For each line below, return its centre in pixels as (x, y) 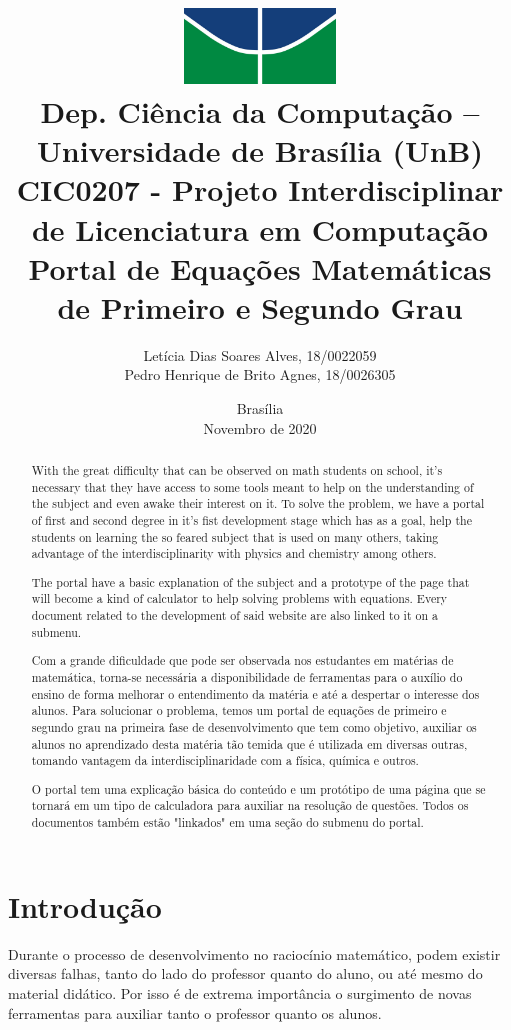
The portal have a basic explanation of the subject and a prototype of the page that (250, 581)
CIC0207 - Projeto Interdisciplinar (260, 189)
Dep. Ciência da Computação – (260, 110)
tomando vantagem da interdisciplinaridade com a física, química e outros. (225, 760)
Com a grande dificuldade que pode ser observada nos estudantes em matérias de (242, 660)
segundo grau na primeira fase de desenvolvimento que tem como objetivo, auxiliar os (254, 726)
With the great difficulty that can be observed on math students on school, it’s (237, 470)
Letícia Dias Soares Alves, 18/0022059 (260, 354)
